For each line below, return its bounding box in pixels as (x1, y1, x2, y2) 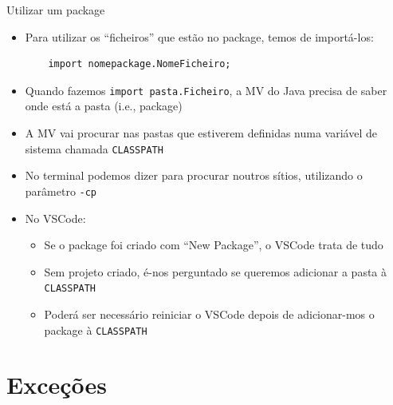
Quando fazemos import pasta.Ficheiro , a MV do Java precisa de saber (25, 81, 387, 98)
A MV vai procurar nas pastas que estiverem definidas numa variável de (25, 125, 377, 141)
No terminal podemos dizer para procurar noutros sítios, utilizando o (25, 167, 363, 184)
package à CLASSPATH (44, 321, 147, 338)
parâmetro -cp (25, 182, 97, 199)
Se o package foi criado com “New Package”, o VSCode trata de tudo (44, 236, 383, 253)
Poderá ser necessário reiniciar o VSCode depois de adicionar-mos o (44, 305, 375, 322)
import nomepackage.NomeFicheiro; (48, 58, 231, 70)
